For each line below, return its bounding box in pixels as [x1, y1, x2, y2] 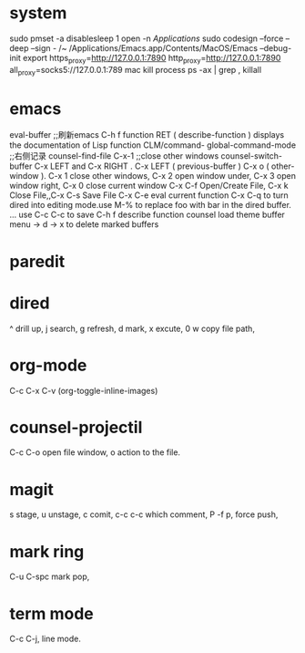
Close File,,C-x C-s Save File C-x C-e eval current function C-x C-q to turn [9, 190, 289, 201]
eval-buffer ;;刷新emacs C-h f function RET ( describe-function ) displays [9, 130, 285, 140]
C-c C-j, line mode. [9, 633, 82, 645]
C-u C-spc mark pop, [9, 571, 90, 582]
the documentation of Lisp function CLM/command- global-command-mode [9, 140, 297, 150]
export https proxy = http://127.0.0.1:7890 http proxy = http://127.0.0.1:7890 [22, 52, 281, 66]
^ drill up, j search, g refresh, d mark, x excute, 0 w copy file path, [9, 323, 255, 334]
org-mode [9, 355, 87, 376]
